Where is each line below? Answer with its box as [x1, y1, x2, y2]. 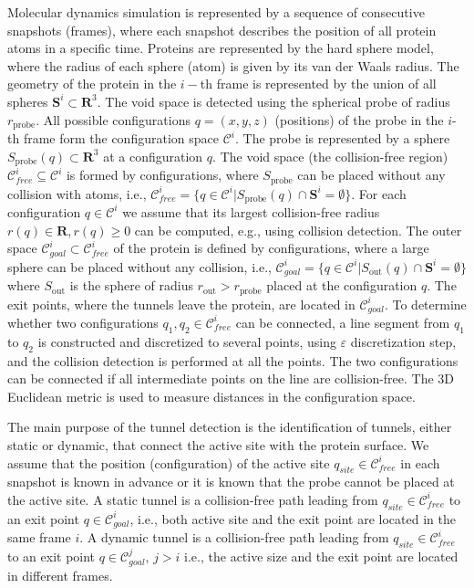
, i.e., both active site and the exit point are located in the [129, 509, 456, 528]
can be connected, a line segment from [235, 312, 450, 331]
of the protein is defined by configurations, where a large [113, 238, 429, 257]
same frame [7, 528, 71, 547]
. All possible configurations [36, 110, 191, 129]
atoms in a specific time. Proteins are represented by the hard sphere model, [7, 38, 434, 58]
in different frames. [7, 566, 113, 585]
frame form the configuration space [23, 129, 219, 148]
